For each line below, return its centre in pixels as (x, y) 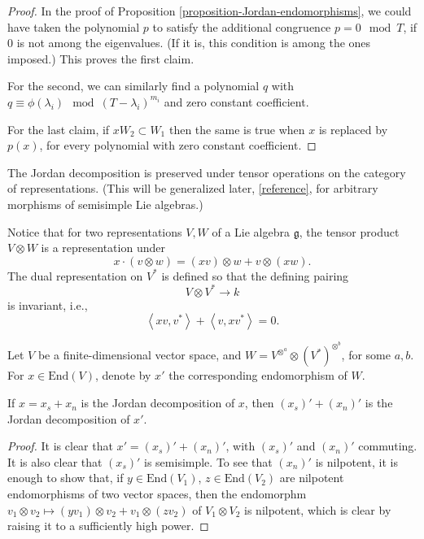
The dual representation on (75, 275)
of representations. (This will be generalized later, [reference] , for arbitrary (193, 188)
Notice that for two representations (95, 231)
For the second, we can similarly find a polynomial (133, 86)
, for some (366, 355)
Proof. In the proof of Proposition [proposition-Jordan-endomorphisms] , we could (210, 11)
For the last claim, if (59, 129)
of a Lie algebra (251, 231)
